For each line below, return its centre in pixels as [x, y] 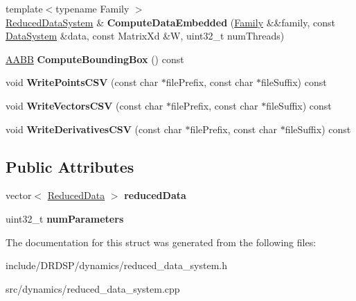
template [24, 8]
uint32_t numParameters [65, 218]
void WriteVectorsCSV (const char [84, 105]
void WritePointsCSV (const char [82, 82]
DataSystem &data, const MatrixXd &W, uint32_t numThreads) [145, 36]
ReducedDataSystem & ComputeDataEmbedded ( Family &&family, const [170, 22]
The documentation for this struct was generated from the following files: [161, 242]
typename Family [92, 8]
